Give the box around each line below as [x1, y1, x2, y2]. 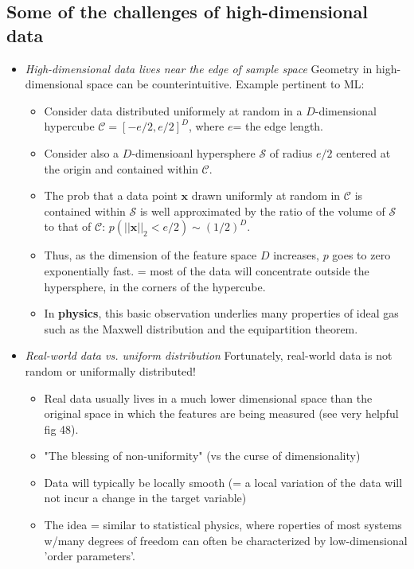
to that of [44, 218, 92, 235]
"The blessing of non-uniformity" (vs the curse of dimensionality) [44, 447, 361, 464]
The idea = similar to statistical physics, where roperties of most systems [44, 516, 402, 533]
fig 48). [44, 420, 79, 437]
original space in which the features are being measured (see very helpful [44, 405, 399, 422]
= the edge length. [232, 118, 324, 134]
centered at [336, 144, 391, 161]
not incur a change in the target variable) [44, 489, 247, 506]
